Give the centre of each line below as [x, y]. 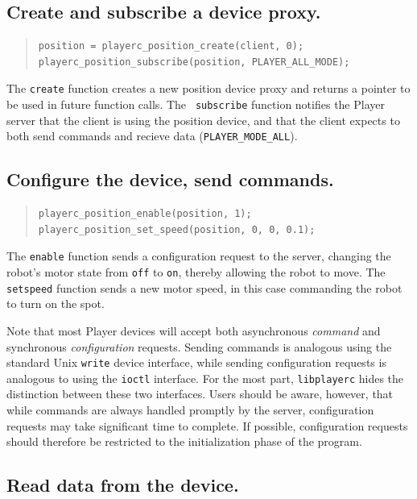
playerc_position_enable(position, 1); [145, 214]
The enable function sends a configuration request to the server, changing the [199, 256]
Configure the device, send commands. [170, 179]
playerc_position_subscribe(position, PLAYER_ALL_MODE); [194, 62]
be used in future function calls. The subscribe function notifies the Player [196, 104]
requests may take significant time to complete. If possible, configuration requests [207, 425]
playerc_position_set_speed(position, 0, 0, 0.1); [177, 229]
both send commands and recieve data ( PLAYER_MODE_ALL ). [152, 136]
